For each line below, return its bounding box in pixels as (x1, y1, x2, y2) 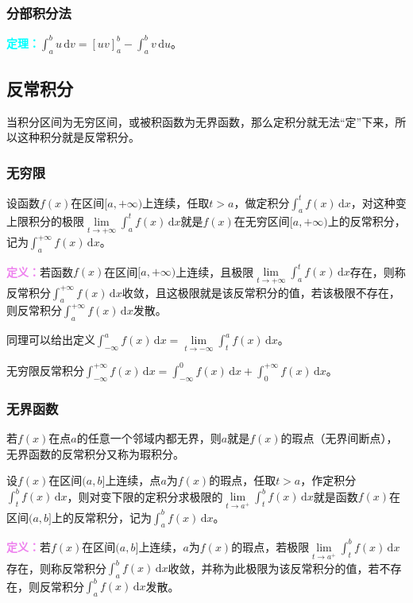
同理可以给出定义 (6, 331, 95, 348)
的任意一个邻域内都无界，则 (76, 429, 222, 446)
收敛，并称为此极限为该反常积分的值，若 (168, 559, 380, 576)
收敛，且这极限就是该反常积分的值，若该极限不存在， (122, 284, 400, 300)
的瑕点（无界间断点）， (280, 429, 398, 446)
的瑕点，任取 (209, 472, 276, 489)
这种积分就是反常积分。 (17, 129, 140, 145)
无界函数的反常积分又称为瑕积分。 (6, 445, 184, 462)
